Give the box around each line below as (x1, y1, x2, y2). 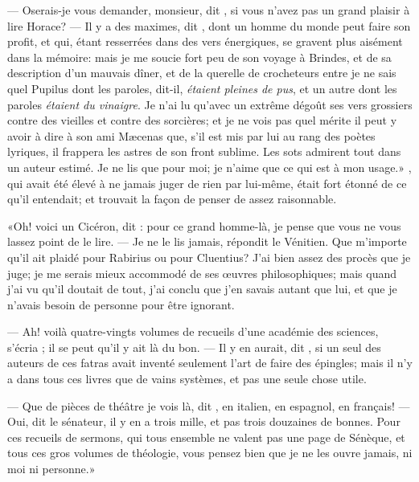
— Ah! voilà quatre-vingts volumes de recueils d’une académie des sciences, (7, 323, 379, 340)
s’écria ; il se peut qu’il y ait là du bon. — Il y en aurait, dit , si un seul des (7, 338, 381, 355)
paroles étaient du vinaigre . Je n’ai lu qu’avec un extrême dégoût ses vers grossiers (7, 96, 413, 112)
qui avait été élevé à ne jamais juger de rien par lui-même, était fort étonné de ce (7, 174, 407, 191)
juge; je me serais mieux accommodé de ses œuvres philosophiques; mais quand (7, 264, 397, 281)
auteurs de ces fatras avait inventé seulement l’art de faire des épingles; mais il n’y (7, 354, 413, 371)
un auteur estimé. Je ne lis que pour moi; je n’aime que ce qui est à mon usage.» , (7, 158, 412, 175)
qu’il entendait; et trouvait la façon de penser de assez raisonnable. (7, 190, 337, 207)
